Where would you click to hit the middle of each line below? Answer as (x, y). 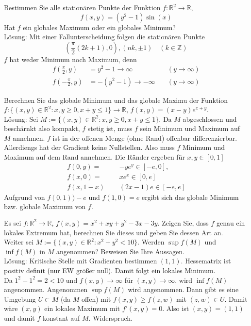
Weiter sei (19, 242)
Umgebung (20, 299)
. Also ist (176, 308)
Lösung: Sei (21, 119)
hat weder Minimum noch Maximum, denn (73, 59)
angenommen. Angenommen (46, 289)
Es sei (13, 222)
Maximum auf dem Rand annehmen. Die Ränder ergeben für (94, 157)
